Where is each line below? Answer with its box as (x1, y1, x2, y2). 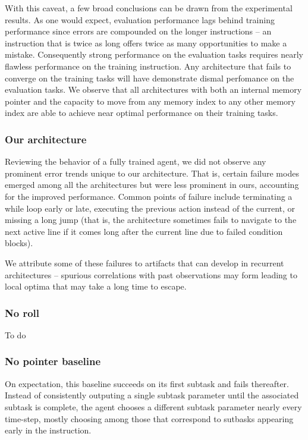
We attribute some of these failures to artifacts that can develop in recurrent (5, 256, 284, 269)
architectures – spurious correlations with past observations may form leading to (5, 268, 297, 281)
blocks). (5, 237, 33, 249)
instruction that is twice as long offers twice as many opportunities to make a (5, 36, 287, 49)
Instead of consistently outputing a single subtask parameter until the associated (5, 389, 299, 401)
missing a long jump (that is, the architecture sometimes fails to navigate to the (5, 213, 297, 226)
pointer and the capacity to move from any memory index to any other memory (5, 95, 296, 107)
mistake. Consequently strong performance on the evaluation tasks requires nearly (5, 48, 303, 61)
